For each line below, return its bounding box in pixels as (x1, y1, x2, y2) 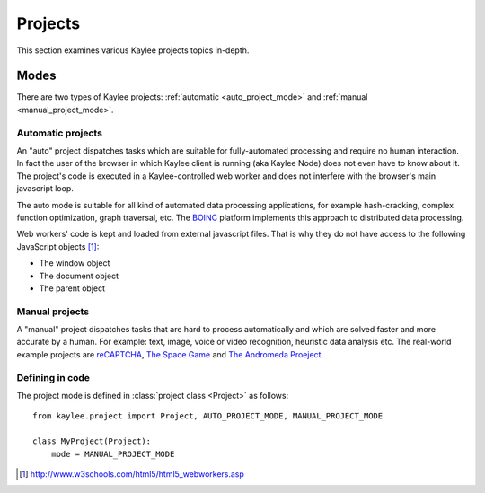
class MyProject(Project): (32, 436, 152, 446)
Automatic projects (16, 127, 103, 139)
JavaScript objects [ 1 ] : (16, 241, 100, 251)
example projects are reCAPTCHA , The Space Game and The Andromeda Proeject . (16, 348, 323, 359)
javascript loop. (16, 183, 74, 194)
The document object (39, 270, 119, 281)
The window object (39, 258, 110, 269)
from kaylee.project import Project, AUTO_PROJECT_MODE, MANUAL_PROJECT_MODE (32, 411, 384, 421)
